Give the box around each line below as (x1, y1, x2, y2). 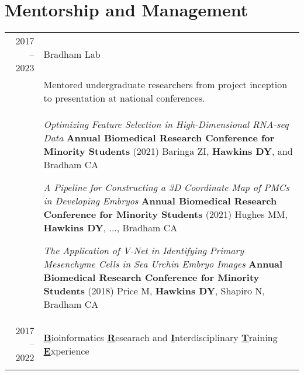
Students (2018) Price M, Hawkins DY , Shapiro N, (43, 284, 265, 298)
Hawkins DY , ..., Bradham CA (43, 221, 178, 235)
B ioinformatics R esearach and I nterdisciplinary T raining (43, 330, 278, 344)
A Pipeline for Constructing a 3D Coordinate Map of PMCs (43, 180, 289, 195)
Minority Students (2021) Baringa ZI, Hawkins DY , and (43, 144, 293, 158)
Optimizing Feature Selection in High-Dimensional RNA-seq (43, 117, 289, 131)
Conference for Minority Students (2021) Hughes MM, (43, 207, 288, 221)
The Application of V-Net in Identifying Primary (43, 244, 244, 258)
